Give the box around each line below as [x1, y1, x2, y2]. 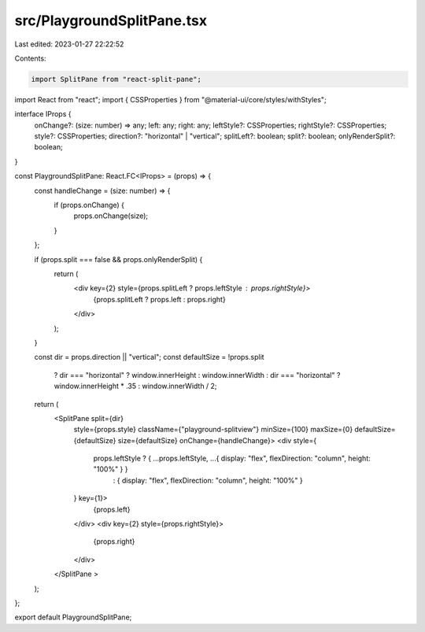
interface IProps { [14, 109, 72, 119]
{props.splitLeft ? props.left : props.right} [93, 294, 226, 304]
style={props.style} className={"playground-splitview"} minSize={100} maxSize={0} [73, 425, 353, 434]
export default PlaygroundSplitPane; [14, 612, 132, 622]
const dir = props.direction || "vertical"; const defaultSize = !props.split [34, 353, 264, 362]
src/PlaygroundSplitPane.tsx [14, 12, 208, 29]
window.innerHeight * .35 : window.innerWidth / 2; [54, 382, 217, 391]
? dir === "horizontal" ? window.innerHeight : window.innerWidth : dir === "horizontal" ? [54, 370, 341, 379]
